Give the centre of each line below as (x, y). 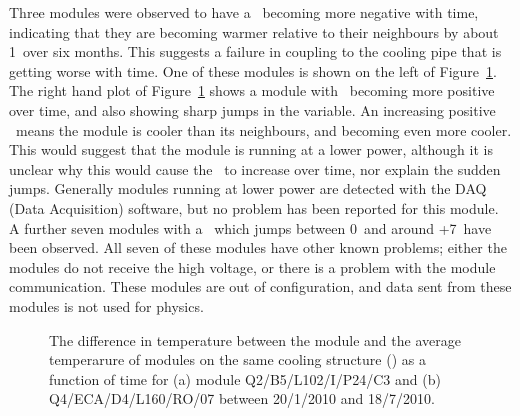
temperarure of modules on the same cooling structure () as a (237, 359)
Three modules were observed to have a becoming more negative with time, (244, 12)
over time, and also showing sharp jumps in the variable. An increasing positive (252, 109)
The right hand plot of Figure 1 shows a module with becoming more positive (252, 90)
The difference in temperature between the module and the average (255, 339)
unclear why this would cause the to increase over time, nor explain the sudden (255, 168)
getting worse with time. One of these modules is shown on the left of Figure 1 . (253, 70)
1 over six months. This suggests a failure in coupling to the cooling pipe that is (255, 51)
